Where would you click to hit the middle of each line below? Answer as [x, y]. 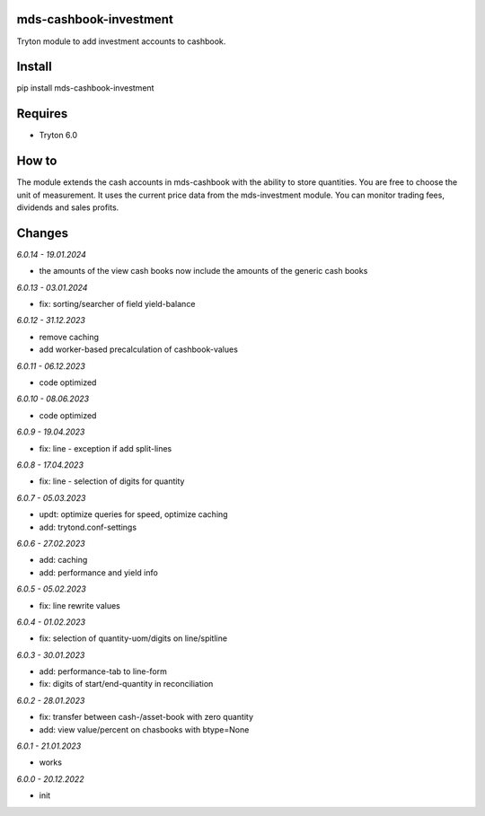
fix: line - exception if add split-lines [106, 448]
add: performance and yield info [99, 572]
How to [37, 161]
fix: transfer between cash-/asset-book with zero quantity [146, 717]
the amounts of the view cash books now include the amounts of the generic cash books [203, 271]
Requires [42, 114]
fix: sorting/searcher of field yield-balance [117, 304]
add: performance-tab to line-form [103, 671]
